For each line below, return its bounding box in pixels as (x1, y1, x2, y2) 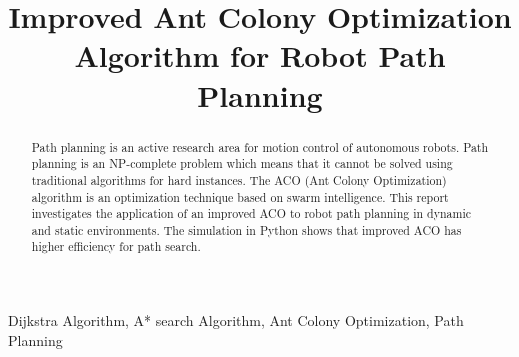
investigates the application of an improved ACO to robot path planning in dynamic (31, 205, 472, 222)
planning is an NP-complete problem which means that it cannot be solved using (31, 155, 453, 172)
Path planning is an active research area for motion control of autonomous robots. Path (31, 138, 489, 155)
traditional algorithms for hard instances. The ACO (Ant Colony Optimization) (31, 171, 447, 188)
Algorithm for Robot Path (74, 35, 446, 76)
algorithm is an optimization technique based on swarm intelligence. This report (31, 188, 449, 205)
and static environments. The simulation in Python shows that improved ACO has (31, 221, 462, 238)
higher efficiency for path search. (31, 238, 201, 255)
